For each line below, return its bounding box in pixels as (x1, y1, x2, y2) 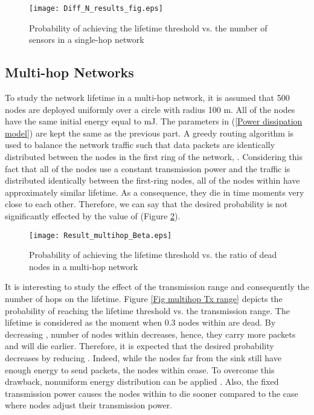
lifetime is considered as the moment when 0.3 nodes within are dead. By (5, 316, 276, 329)
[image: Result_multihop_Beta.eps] (29, 231, 172, 240)
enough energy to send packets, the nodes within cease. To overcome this (5, 363, 275, 376)
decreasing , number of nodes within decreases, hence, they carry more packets (5, 327, 296, 340)
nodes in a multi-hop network (29, 260, 138, 272)
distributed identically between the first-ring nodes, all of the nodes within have (5, 174, 300, 187)
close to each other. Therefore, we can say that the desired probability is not (5, 198, 288, 210)
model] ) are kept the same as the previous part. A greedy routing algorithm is (5, 126, 294, 139)
